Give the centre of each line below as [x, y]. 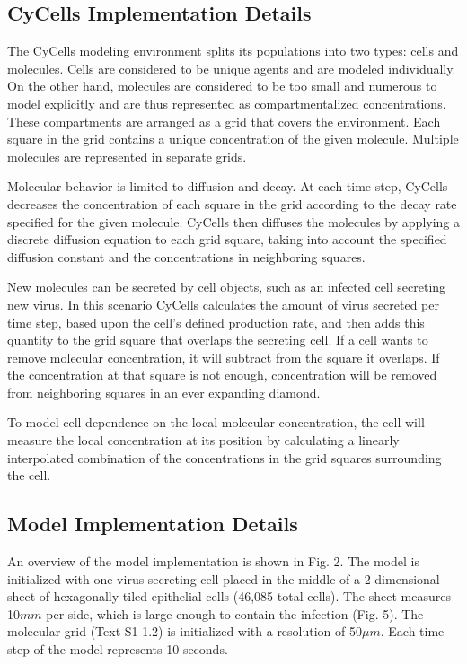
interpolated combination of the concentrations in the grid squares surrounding [225, 457]
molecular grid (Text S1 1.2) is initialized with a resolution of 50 [185, 631]
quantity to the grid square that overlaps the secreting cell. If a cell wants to [218, 340]
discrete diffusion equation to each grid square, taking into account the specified [227, 239]
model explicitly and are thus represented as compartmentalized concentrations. [227, 103]
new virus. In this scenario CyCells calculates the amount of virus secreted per [223, 304]
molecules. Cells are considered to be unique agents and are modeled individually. [232, 68]
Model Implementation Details [153, 524]
